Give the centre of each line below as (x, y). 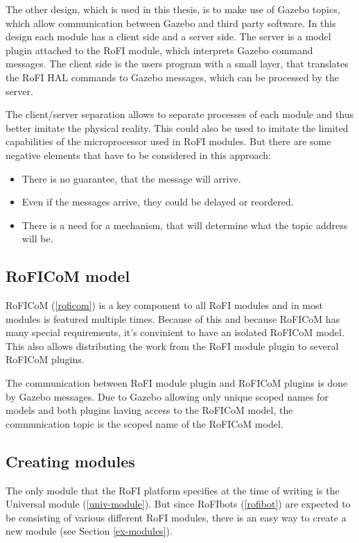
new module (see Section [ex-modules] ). (89, 531)
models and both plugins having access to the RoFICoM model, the (149, 410)
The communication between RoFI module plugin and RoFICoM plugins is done (177, 383)
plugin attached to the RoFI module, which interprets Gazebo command (159, 50)
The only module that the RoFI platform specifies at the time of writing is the (173, 490)
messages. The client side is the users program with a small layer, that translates (177, 64)
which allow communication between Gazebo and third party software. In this (171, 23)
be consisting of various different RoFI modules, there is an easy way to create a (176, 517)
